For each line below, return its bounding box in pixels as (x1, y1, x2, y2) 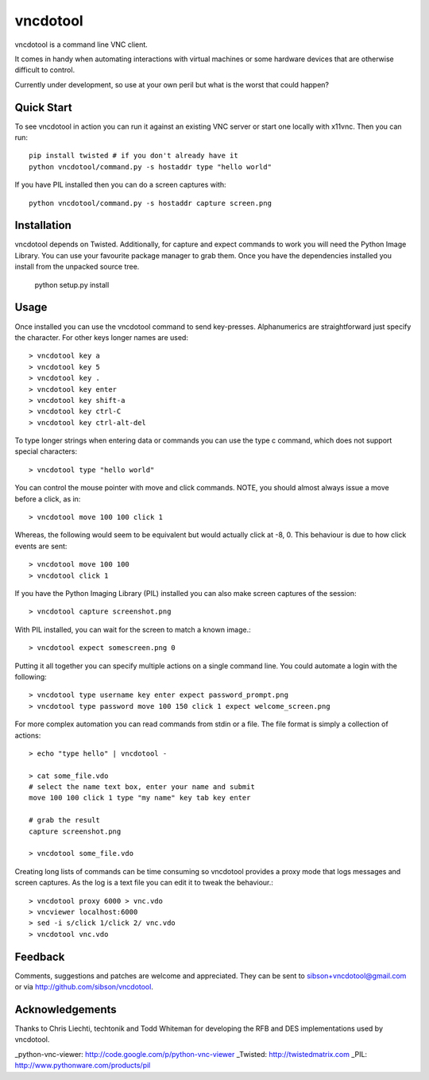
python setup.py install (34, 280, 110, 289)
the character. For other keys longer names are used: (14, 332, 188, 342)
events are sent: (14, 541, 68, 551)
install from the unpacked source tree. (14, 262, 140, 272)
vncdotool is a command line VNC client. (14, 40, 149, 49)
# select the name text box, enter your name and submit (29, 783, 256, 792)
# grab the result (29, 815, 101, 825)
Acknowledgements (14, 1002, 117, 1016)
